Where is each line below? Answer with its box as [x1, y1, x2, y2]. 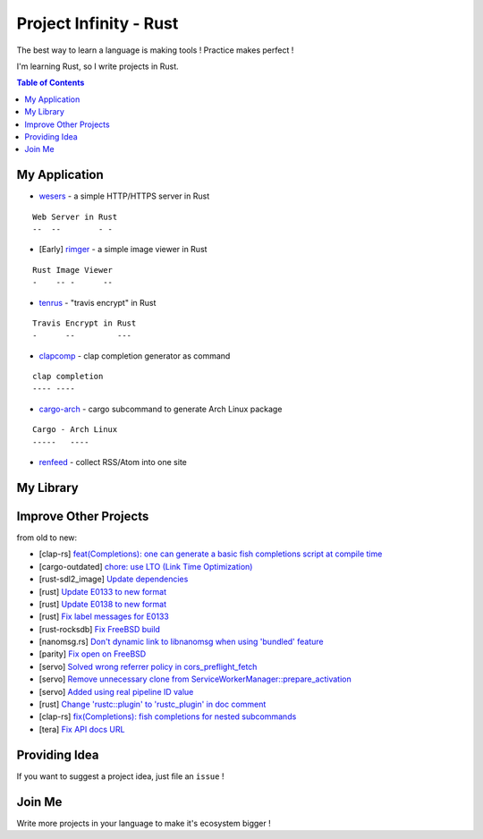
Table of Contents [16, 77, 85, 89]
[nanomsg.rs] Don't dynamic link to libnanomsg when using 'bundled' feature [38, 636, 324, 648]
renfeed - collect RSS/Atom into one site [38, 457, 187, 468]
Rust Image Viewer [32, 265, 114, 275]
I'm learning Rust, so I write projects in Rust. [16, 61, 179, 72]
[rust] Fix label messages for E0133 [38, 611, 169, 622]
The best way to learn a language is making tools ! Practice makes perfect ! [16, 45, 294, 55]
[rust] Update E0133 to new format [38, 586, 167, 597]
